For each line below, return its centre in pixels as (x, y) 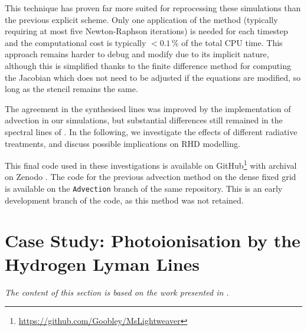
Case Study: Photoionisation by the (153, 240)
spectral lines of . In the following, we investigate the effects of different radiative (151, 131)
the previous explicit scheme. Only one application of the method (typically (141, 19)
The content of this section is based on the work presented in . (117, 292)
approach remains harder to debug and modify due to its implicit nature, (137, 54)
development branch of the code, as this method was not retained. (124, 200)
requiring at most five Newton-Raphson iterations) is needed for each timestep (146, 31)
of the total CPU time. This (232, 42)
